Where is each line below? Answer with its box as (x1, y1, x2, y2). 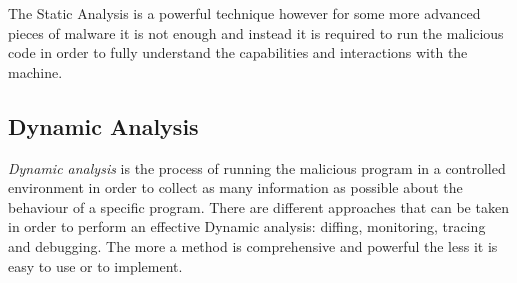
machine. (8, 61, 63, 82)
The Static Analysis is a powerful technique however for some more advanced (8, 3, 481, 23)
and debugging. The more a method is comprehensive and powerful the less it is (8, 235, 498, 256)
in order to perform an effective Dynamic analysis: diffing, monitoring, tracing (8, 216, 486, 237)
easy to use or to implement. (8, 255, 183, 276)
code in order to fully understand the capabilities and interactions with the (8, 42, 468, 63)
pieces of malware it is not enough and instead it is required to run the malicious (8, 22, 504, 43)
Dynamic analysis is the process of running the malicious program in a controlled (8, 157, 506, 178)
